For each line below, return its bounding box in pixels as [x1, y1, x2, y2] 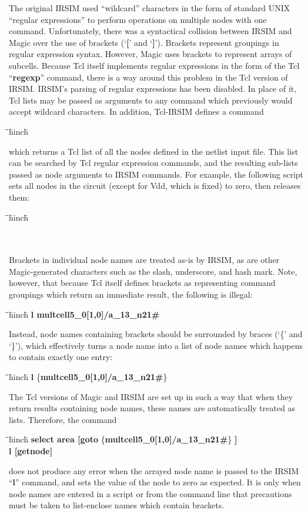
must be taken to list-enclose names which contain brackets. [9, 499, 225, 511]
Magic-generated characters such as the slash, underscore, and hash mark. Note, [9, 265, 297, 277]
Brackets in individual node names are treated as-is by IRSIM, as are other [9, 254, 280, 266]
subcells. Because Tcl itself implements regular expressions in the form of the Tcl [9, 59, 300, 71]
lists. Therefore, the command [9, 413, 117, 425]
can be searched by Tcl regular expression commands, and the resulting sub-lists [9, 156, 298, 169]
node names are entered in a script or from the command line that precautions [9, 487, 292, 499]
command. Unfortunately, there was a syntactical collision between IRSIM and [9, 25, 292, 37]
